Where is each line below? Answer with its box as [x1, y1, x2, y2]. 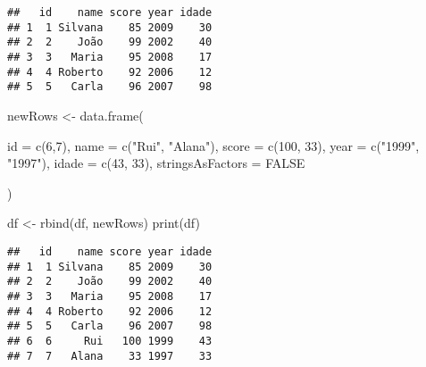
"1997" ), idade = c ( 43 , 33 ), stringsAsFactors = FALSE [7, 154, 305, 172]
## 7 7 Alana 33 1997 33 [7, 349, 213, 363]
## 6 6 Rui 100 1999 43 [7, 334, 213, 347]
